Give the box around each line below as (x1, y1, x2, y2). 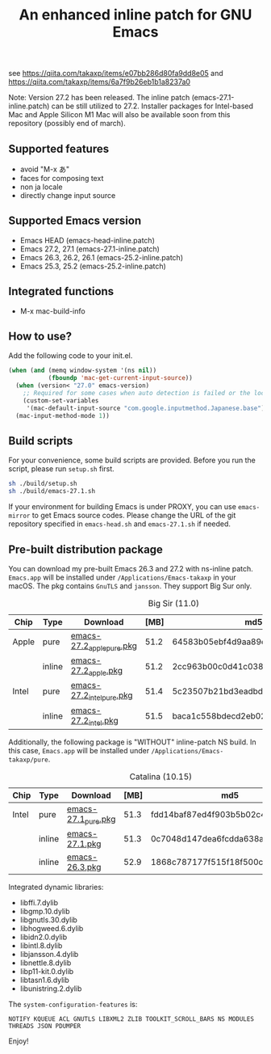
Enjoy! (8, 1036, 30, 1046)
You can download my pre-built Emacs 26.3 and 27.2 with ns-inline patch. (8, 563, 254, 573)
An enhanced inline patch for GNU (19, 6, 252, 24)
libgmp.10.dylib (19, 906, 70, 916)
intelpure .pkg (88, 689, 133, 702)
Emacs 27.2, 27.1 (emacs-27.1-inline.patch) (19, 244, 160, 254)
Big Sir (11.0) (148, 597, 200, 609)
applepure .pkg (88, 640, 137, 653)
